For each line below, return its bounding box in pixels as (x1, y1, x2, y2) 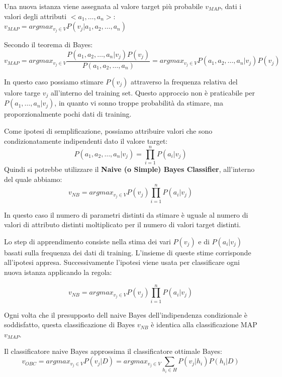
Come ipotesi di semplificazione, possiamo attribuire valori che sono (4, 125, 213, 136)
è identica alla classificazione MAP (151, 319, 257, 330)
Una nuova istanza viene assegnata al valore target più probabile (4, 1, 203, 11)
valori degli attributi (4, 11, 67, 21)
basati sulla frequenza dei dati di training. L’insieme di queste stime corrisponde (4, 247, 251, 257)
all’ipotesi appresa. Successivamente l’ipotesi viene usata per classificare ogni (4, 257, 240, 267)
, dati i (220, 1, 242, 11)
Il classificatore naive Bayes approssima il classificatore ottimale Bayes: (4, 346, 222, 356)
